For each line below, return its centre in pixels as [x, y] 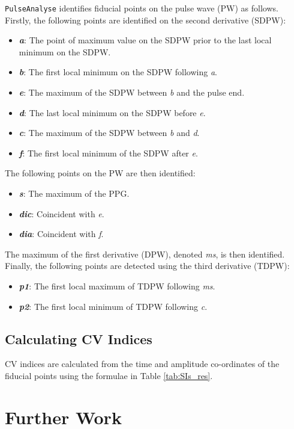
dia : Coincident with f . [61, 234]
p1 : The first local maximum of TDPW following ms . [117, 285]
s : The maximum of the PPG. [74, 193]
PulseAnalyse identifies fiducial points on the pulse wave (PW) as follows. [142, 8]
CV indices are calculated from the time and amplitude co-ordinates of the [142, 364]
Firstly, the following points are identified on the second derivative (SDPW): [145, 20]
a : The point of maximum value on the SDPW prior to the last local [145, 40]
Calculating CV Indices [79, 338]
